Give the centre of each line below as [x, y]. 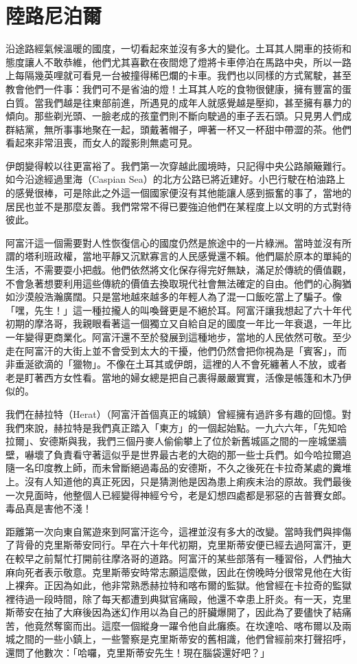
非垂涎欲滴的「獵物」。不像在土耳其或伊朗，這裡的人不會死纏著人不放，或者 [176, 364]
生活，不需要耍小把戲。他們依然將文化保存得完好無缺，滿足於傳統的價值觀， [178, 270]
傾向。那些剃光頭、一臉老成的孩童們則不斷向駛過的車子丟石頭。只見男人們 [174, 116]
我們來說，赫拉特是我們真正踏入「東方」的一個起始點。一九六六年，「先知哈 [176, 427]
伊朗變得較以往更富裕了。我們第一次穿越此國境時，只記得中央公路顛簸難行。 [178, 165]
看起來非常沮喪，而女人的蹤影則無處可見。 [102, 143]
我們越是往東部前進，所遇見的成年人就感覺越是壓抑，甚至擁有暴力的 [197, 102]
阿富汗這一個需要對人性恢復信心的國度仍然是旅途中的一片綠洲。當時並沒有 [174, 242]
